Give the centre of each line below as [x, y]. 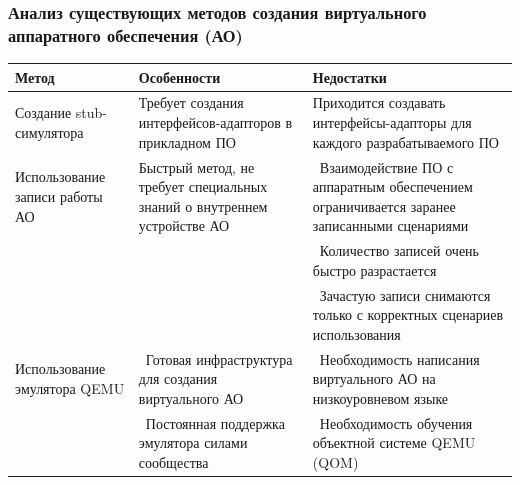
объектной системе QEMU [394, 442]
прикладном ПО [187, 141]
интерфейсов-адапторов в [215, 122]
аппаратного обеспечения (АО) [125, 34]
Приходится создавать [379, 102]
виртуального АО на [374, 378]
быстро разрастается [374, 269]
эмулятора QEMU [70, 388]
